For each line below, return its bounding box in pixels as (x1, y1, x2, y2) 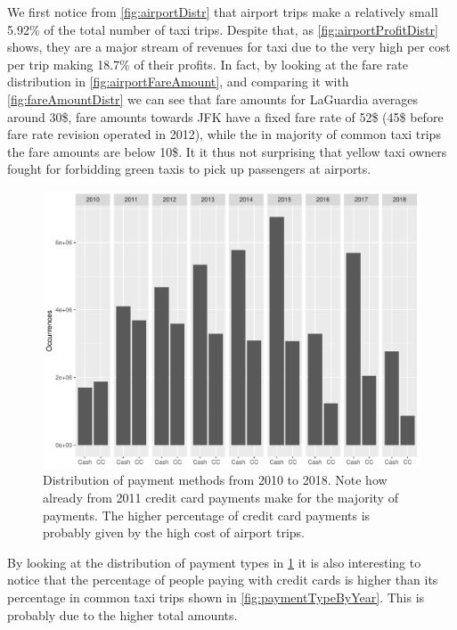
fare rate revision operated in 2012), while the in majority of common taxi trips (7, 125, 441, 143)
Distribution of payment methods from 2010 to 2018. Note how (43, 470, 388, 489)
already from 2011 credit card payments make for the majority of (43, 488, 398, 507)
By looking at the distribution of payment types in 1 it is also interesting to (7, 552, 421, 571)
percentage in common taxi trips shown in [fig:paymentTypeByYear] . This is (7, 588, 425, 607)
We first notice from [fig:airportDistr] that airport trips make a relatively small (7, 3, 438, 20)
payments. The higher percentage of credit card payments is (43, 505, 371, 524)
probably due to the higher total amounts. (7, 605, 238, 624)
